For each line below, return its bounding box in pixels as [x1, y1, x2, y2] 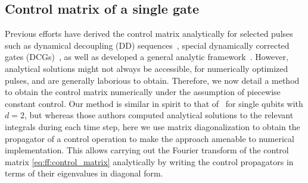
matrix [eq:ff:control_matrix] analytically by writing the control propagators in [5, 155, 294, 168]
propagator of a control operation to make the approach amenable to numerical [5, 132, 294, 144]
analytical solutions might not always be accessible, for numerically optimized [5, 62, 288, 74]
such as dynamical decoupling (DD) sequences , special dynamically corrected [5, 39, 290, 51]
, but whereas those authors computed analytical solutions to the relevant [24, 109, 294, 121]
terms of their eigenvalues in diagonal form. [5, 167, 163, 179]
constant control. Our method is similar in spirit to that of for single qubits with [5, 97, 303, 109]
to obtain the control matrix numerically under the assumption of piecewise [5, 86, 281, 98]
